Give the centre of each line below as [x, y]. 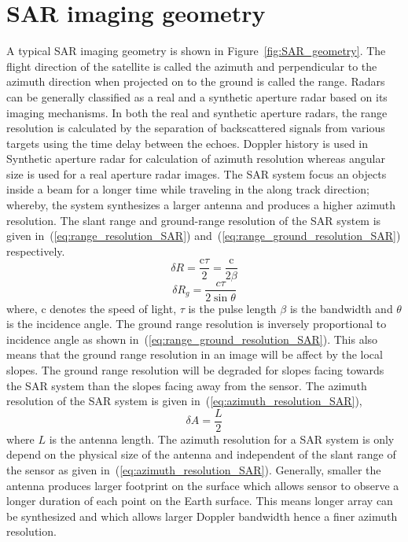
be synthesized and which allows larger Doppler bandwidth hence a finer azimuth [202, 516]
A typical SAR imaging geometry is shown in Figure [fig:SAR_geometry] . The [196, 51]
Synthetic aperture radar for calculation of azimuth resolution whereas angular [196, 159]
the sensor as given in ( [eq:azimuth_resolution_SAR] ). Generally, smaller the [194, 469]
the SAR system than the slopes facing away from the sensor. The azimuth [187, 385]
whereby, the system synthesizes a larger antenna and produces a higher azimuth [201, 205]
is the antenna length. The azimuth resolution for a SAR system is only [222, 439]
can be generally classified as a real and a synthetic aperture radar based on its [197, 96]
